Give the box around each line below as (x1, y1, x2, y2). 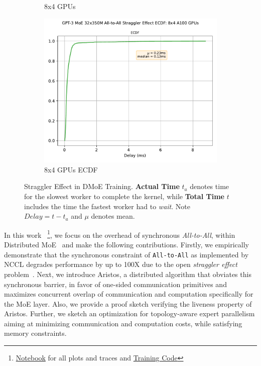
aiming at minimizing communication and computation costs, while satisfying (4, 318, 242, 328)
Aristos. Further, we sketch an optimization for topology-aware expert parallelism (4, 308, 255, 319)
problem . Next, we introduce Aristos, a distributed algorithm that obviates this (4, 268, 251, 279)
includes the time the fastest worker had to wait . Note (24, 201, 190, 211)
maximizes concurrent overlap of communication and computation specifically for (4, 289, 253, 299)
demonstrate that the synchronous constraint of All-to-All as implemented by (4, 249, 249, 259)
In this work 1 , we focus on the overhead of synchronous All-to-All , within (4, 228, 235, 240)
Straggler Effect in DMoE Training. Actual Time (24, 181, 180, 192)
